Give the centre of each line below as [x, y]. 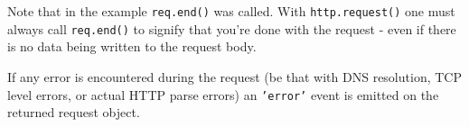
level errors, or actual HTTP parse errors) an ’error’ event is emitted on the [223, 94]
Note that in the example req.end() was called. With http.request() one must [231, 11]
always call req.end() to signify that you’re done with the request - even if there [232, 28]
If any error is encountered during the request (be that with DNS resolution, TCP [234, 76]
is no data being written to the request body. [132, 46]
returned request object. [74, 112]
